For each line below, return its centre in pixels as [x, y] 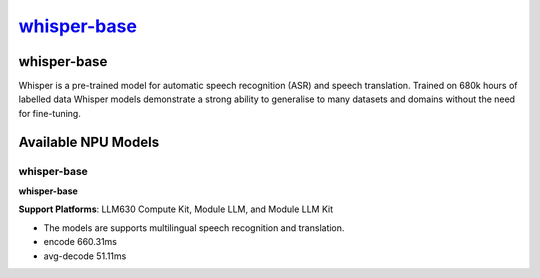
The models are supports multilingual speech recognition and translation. [194, 227]
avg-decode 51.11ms [85, 256]
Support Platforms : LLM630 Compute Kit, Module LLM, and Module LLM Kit [176, 209]
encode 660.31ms [80, 242]
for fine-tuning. [50, 113]
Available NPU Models [89, 141]
